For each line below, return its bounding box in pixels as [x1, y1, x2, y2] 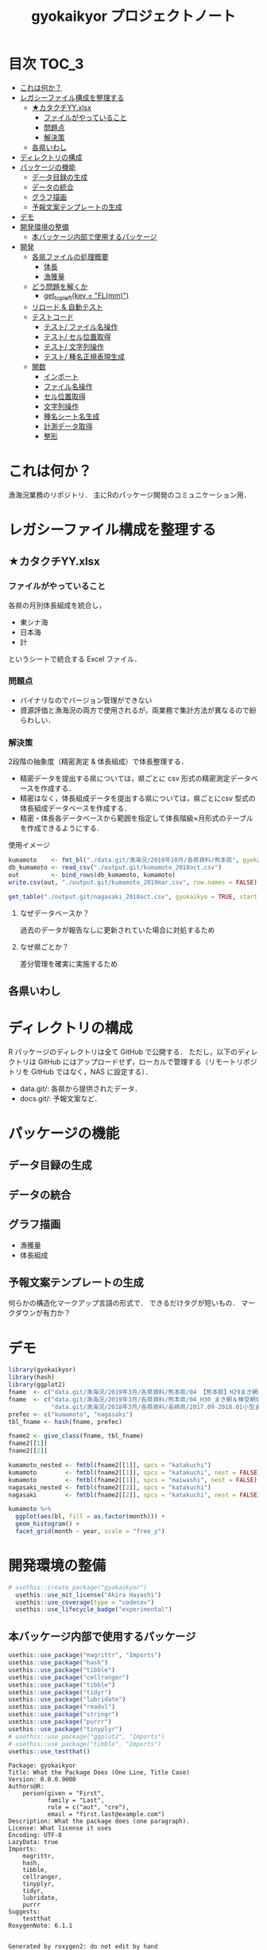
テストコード [31, 312, 74, 321]
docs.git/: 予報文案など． [19, 1093, 102, 1103]
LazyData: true [8, 1839, 59, 1847]
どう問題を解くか [31, 282, 88, 291]
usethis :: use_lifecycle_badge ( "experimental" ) [15, 1606, 172, 1613]
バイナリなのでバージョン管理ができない [19, 695, 153, 705]
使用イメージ [8, 840, 50, 850]
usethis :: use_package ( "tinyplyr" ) [8, 1725, 123, 1733]
